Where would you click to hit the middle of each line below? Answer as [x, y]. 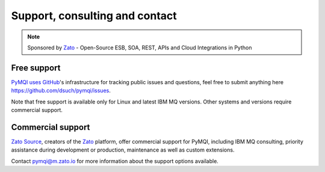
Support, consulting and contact [94, 16]
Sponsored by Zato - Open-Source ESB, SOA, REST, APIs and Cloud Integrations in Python [140, 48]
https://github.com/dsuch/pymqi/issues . [61, 91]
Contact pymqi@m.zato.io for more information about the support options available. [115, 161]
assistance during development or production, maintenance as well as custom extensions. [123, 150]
